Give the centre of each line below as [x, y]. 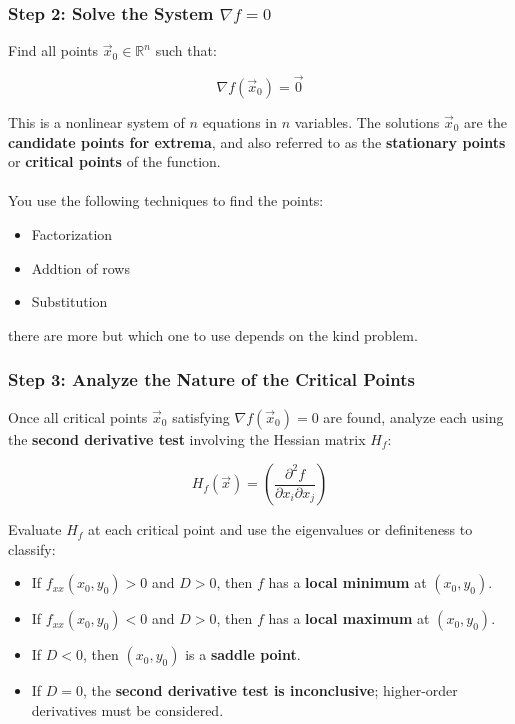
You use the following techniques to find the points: [166, 200]
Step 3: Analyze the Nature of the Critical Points [211, 379]
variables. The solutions [367, 122]
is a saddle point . [243, 654]
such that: [186, 50]
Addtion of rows [80, 267]
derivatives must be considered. [127, 709]
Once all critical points [78, 416]
